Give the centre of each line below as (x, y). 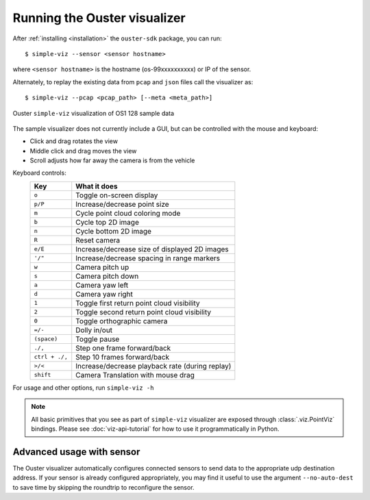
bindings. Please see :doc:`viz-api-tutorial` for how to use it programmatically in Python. (156, 429)
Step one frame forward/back (123, 348)
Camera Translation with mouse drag (135, 375)
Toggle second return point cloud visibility (144, 312)
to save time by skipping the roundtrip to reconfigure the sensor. (103, 487)
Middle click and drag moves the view (83, 151)
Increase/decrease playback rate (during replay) (153, 366)
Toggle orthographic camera (122, 321)
